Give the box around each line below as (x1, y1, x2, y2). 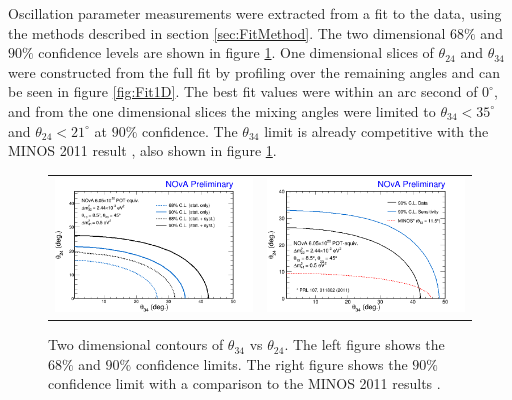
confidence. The (141, 120, 238, 141)
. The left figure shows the (284, 334, 445, 355)
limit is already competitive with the (264, 120, 489, 141)
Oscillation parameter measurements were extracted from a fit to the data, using (8, 3, 502, 23)
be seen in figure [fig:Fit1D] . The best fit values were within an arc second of (8, 81, 478, 102)
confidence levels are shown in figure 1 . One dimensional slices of (38, 42, 434, 63)
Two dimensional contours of (48, 334, 224, 355)
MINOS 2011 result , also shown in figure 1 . (8, 140, 277, 161)
